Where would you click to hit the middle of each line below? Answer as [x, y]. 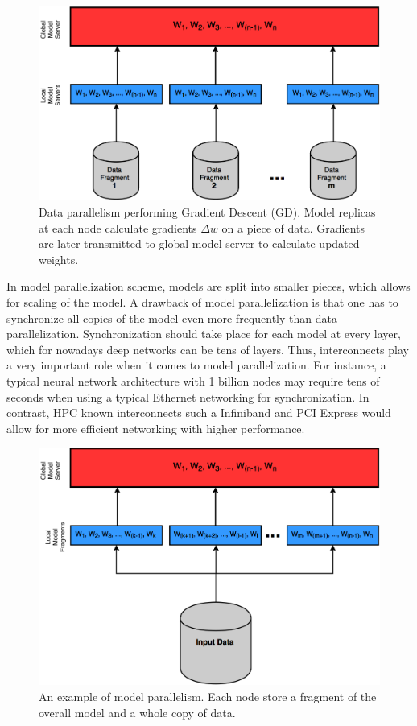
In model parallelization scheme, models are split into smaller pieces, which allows [208, 286]
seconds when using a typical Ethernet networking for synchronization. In [188, 396]
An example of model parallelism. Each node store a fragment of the [208, 696]
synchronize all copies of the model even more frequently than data [172, 318]
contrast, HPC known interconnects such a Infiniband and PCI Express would [199, 412]
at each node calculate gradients [118, 227]
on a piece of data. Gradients [293, 227]
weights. [59, 259]
